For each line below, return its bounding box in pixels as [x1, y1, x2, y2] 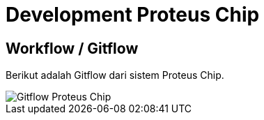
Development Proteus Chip [6, 3, 260, 27]
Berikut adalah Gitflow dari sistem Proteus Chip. [6, 69, 224, 82]
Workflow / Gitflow [6, 39, 139, 57]
